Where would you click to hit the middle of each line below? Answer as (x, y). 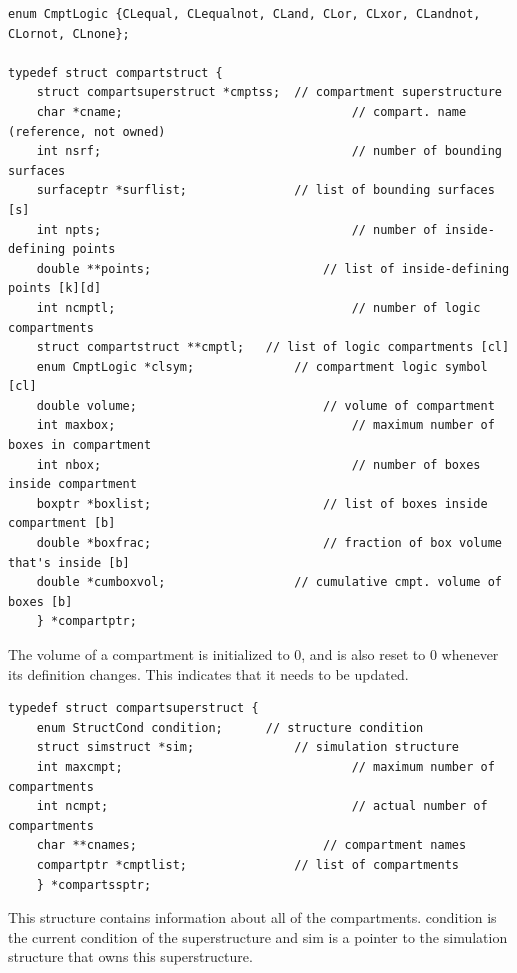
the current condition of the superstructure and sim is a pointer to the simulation (258, 936)
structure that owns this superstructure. (130, 956)
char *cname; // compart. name (251, 111)
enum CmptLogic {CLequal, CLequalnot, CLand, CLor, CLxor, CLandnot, (244, 14)
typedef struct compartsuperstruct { (133, 708)
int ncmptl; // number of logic (258, 307)
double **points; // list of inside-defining (273, 268)
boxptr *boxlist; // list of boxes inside (262, 503)
